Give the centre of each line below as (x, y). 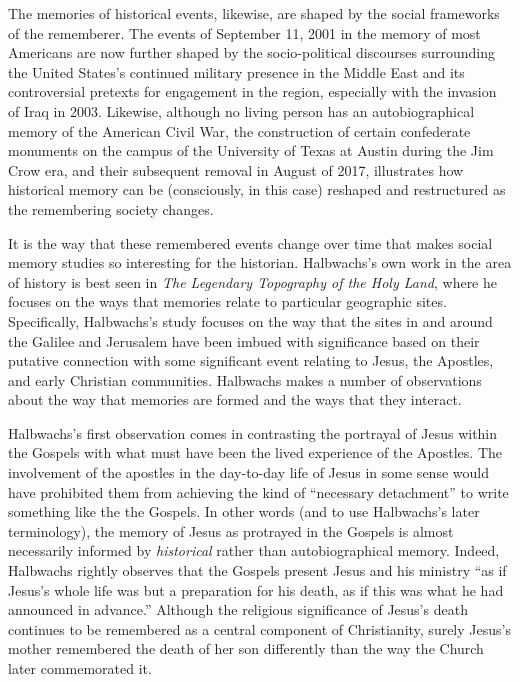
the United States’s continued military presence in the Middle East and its (236, 71)
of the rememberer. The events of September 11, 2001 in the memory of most (244, 32)
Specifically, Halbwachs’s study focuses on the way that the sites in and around (250, 320)
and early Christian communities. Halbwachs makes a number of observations (245, 379)
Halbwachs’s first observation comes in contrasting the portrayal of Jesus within (253, 432)
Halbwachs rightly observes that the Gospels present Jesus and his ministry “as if (257, 570)
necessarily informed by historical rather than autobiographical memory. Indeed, (254, 550)
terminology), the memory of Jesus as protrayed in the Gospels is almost (231, 530)
